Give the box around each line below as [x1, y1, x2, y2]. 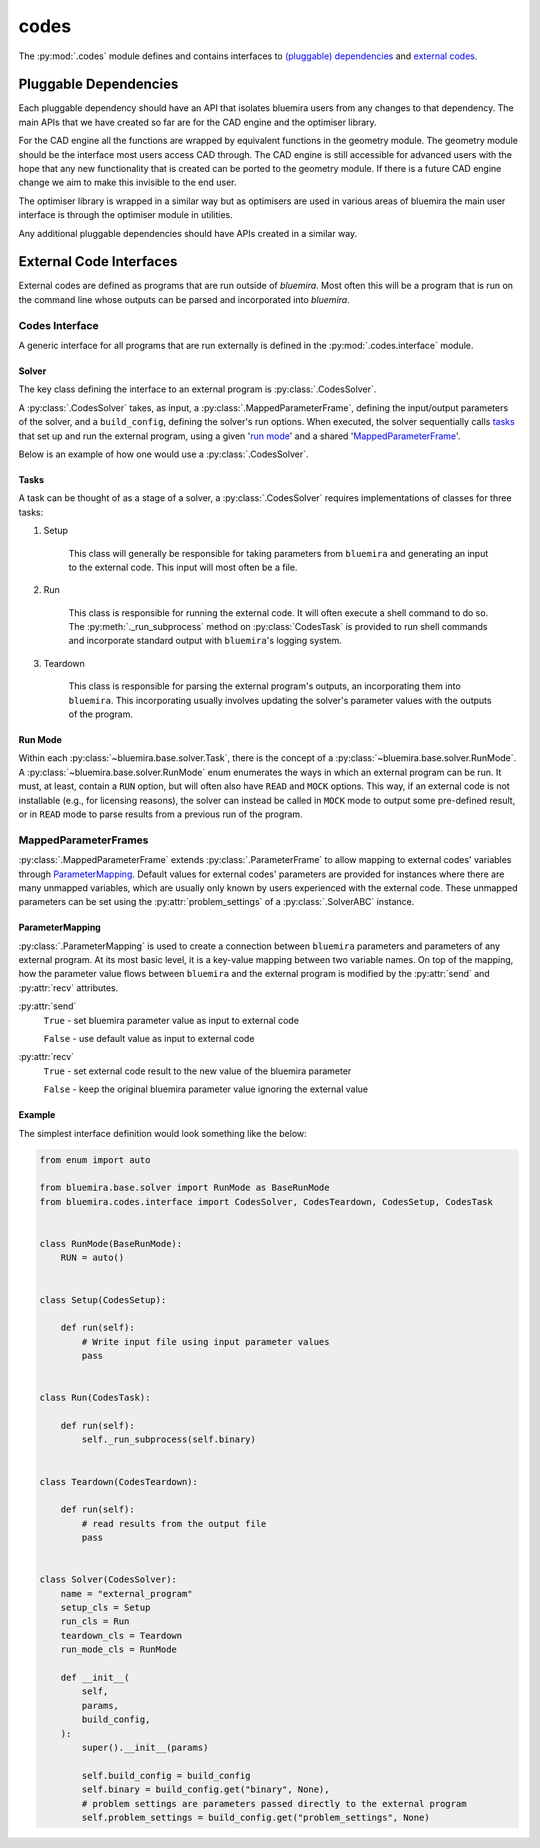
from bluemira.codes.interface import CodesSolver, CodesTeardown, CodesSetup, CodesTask [39, 1196, 494, 1207]
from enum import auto [39, 1154, 151, 1165]
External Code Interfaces [18, 253, 178, 270]
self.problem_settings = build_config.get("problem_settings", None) [81, 1811, 430, 1823]
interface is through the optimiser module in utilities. [18, 209, 234, 221]
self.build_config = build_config [81, 1770, 251, 1781]
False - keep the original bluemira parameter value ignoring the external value [43, 1083, 369, 1095]
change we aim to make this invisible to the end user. [18, 176, 237, 189]
